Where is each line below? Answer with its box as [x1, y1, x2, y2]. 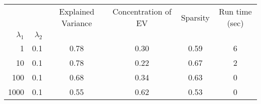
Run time [219, 6, 252, 17]
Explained [59, 6, 94, 17]
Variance [61, 17, 92, 29]
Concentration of [112, 6, 172, 17]
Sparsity [181, 11, 210, 23]
